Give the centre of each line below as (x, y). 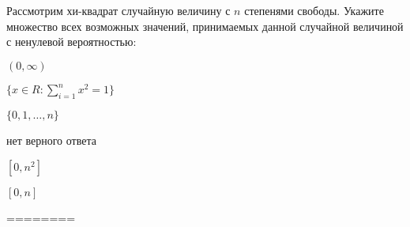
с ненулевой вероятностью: (71, 42)
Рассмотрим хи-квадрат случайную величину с (118, 10)
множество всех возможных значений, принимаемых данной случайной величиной (205, 26)
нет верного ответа (51, 140)
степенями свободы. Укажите (314, 10)
